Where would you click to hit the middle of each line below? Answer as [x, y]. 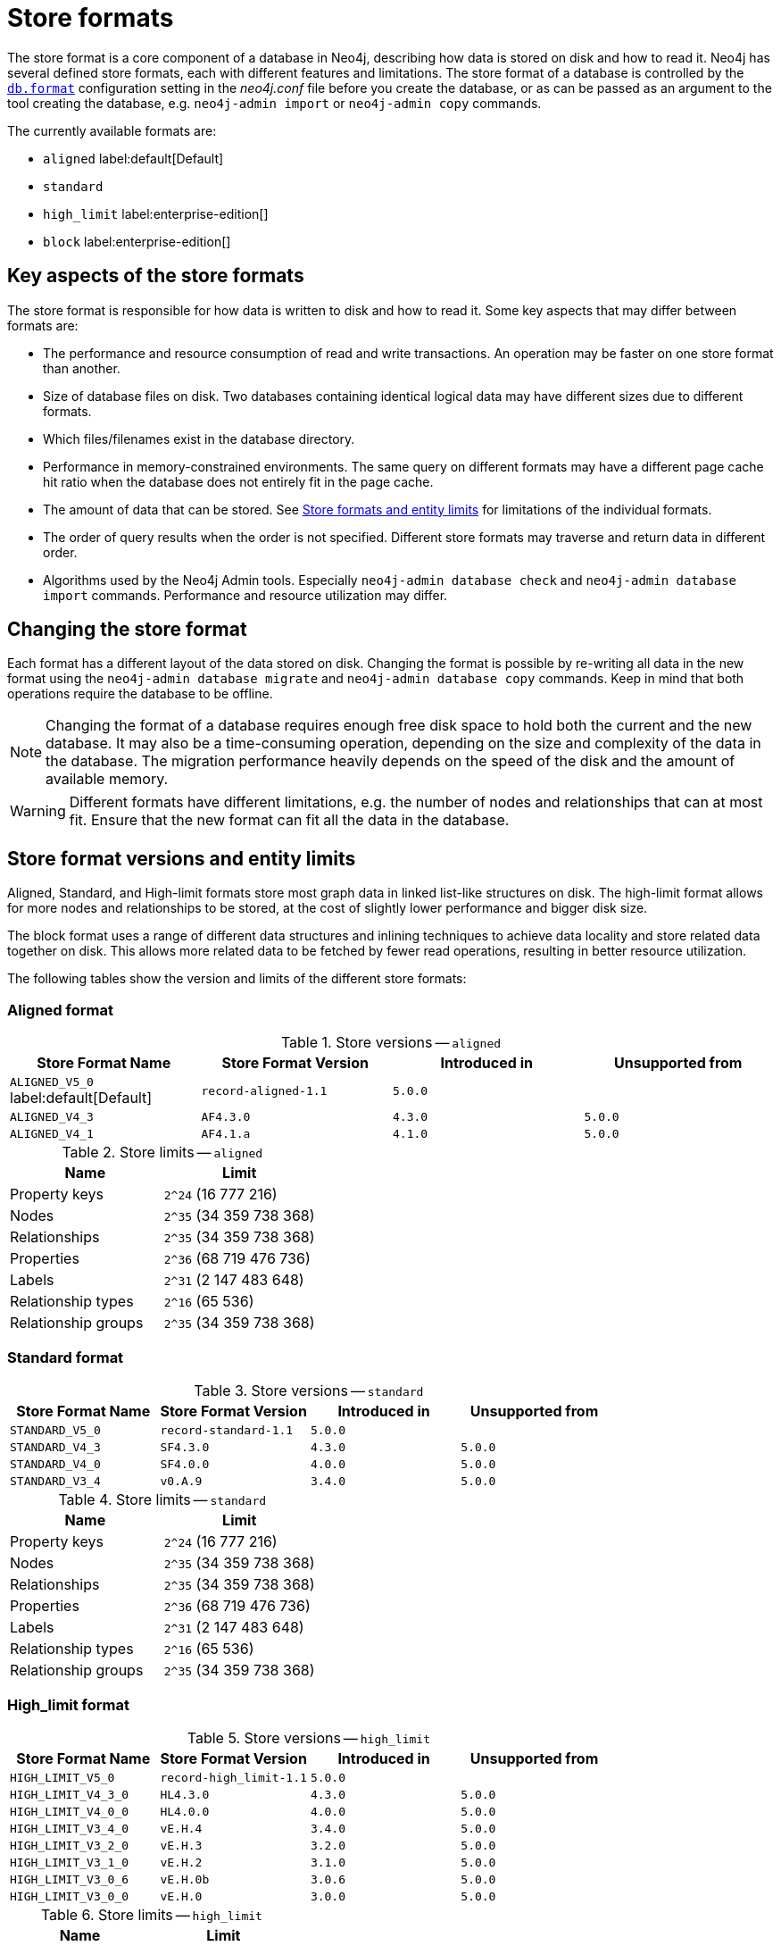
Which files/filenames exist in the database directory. [199, 438]
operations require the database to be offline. [140, 694]
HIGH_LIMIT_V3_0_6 [70, 1879]
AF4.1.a [226, 1134]
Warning [38, 811]
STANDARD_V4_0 [55, 1464]
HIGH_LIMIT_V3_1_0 [70, 1862]
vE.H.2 [181, 1862]
